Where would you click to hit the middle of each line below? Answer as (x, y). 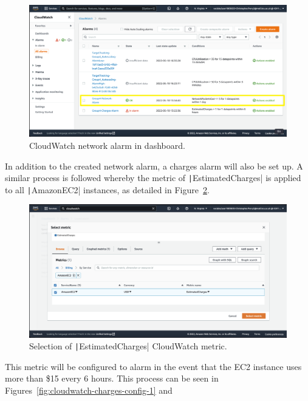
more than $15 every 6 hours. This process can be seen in (112, 378)
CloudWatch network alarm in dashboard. (107, 145)
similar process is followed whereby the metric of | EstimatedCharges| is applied (153, 178)
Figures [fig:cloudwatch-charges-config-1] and (89, 390)
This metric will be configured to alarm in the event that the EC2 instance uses (153, 366)
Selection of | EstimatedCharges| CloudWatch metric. (128, 346)
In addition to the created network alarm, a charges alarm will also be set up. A (154, 166)
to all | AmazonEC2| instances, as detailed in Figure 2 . (107, 189)
